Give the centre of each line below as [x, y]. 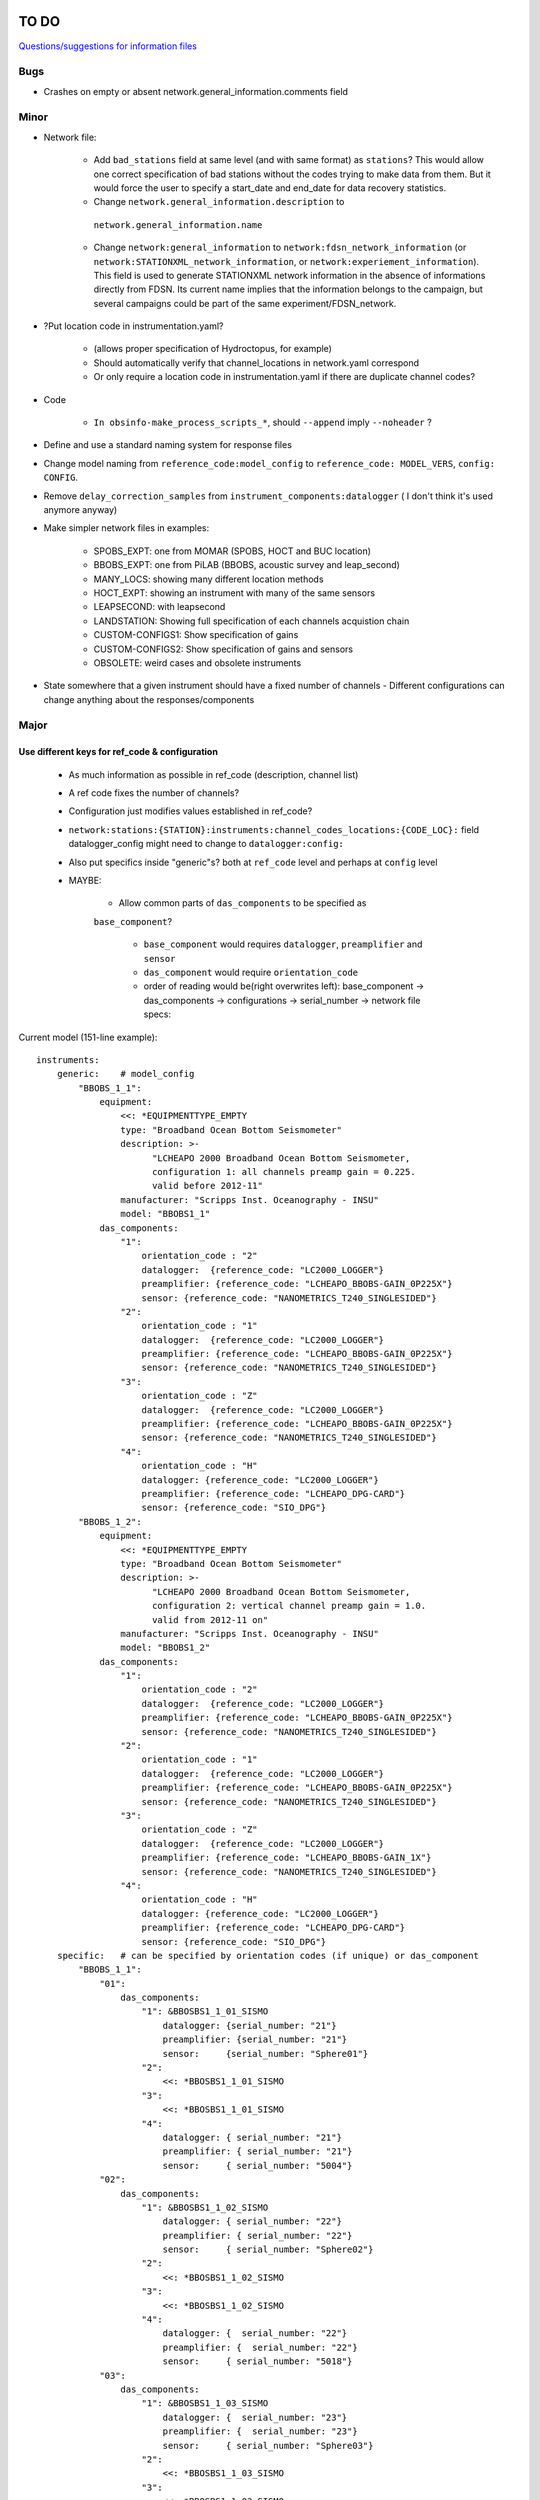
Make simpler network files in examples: [126, 528]
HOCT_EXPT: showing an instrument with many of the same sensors [234, 592]
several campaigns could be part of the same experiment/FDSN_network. [245, 303]
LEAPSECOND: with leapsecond [159, 607]
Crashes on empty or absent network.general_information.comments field [196, 91]
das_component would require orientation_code [251, 972]
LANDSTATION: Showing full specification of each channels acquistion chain [251, 621]
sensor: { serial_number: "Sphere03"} [268, 2445]
